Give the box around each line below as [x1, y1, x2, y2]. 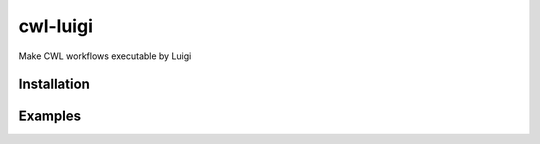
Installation [18, 76, 90, 93]
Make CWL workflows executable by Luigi [18, 50, 192, 62]
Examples [18, 108, 82, 125]
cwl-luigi [18, 15, 94, 37]
